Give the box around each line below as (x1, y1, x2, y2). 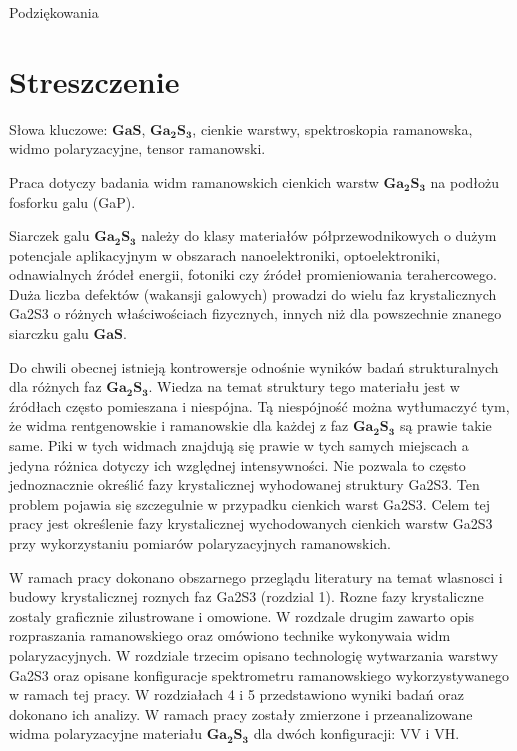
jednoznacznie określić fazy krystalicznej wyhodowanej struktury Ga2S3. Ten (9, 474, 480, 495)
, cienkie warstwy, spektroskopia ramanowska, (192, 118, 473, 139)
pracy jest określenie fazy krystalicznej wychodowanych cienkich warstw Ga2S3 (9, 513, 493, 534)
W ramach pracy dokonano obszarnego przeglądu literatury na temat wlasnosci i (9, 566, 503, 587)
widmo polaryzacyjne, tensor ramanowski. (9, 138, 266, 159)
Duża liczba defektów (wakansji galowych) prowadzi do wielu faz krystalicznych (9, 283, 497, 304)
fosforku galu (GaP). (9, 191, 136, 212)
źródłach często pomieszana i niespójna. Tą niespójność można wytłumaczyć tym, (9, 395, 510, 416)
